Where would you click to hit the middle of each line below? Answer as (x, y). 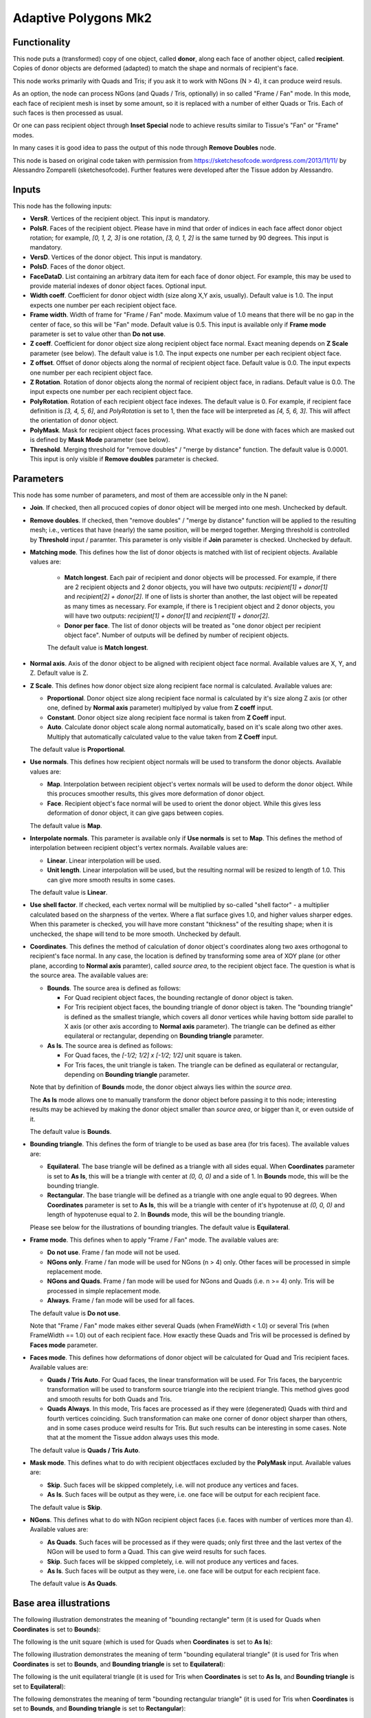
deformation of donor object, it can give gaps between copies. (135, 813)
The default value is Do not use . (75, 1313)
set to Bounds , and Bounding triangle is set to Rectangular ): (99, 1708)
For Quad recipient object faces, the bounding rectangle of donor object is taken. (179, 997)
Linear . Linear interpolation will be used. (104, 860)
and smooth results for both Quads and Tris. (110, 1399)
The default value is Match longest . (98, 648)
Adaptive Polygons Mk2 (82, 18)
